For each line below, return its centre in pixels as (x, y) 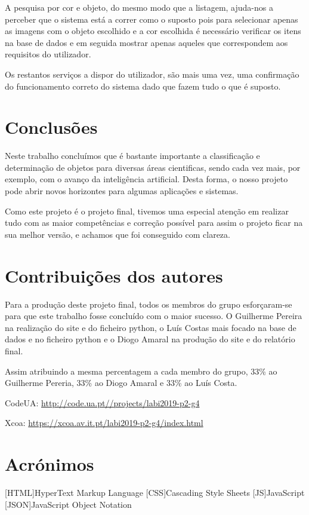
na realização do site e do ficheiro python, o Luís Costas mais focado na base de (151, 327)
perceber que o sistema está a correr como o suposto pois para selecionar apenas (152, 19)
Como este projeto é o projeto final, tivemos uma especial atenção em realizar (147, 211)
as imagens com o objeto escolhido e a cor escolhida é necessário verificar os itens (153, 31)
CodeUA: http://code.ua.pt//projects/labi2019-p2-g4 (102, 402)
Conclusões (51, 127)
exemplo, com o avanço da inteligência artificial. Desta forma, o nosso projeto (146, 179)
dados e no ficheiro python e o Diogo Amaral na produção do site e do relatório (150, 339)
